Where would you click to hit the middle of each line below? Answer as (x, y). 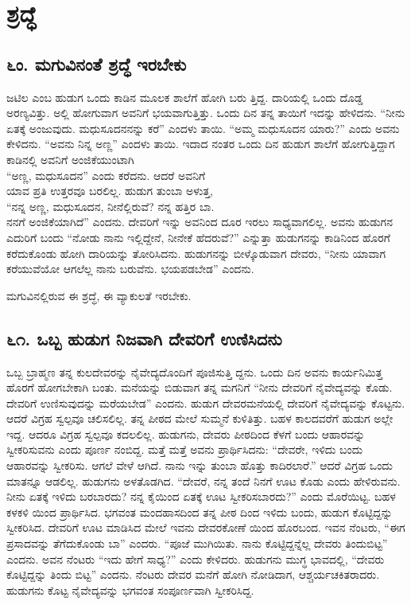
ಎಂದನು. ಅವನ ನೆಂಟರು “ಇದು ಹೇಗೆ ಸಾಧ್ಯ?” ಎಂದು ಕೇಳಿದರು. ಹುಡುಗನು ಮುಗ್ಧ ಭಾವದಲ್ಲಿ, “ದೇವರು (196, 558)
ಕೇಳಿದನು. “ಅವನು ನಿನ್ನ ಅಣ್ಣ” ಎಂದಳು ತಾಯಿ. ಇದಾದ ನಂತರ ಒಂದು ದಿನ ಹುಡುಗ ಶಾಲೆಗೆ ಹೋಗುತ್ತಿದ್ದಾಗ (201, 144)
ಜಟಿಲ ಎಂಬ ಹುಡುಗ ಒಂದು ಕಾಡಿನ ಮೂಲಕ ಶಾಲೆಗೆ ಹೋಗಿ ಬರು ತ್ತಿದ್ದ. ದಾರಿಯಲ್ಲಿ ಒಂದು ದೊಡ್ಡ (185, 97)
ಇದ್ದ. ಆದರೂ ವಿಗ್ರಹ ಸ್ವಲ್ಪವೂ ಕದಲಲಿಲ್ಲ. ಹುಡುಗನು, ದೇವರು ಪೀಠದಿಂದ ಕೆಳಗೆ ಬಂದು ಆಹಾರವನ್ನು (186, 433)
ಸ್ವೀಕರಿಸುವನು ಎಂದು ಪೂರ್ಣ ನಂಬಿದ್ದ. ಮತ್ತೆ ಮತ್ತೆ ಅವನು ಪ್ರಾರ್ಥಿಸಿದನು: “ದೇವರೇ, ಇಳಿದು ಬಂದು (185, 449)
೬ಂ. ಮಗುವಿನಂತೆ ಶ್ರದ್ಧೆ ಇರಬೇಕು (97, 63)
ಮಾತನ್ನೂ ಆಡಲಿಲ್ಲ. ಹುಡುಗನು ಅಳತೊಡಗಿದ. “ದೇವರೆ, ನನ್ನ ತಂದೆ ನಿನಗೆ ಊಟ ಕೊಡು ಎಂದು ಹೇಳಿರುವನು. (204, 480)
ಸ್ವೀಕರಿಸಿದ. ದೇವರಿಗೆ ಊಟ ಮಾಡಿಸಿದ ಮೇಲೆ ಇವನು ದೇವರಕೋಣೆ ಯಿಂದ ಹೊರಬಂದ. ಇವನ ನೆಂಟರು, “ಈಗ (206, 527)
